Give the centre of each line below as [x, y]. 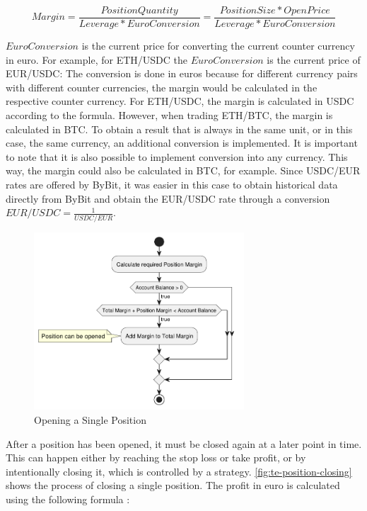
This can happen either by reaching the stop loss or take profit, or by [156, 457]
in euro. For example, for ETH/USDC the [97, 59]
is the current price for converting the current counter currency [218, 46]
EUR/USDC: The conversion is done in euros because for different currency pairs [182, 73]
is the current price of [314, 59]
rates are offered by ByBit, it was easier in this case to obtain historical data [172, 184]
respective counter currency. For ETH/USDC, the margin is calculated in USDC [180, 101]
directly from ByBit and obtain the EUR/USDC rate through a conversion [168, 198]
